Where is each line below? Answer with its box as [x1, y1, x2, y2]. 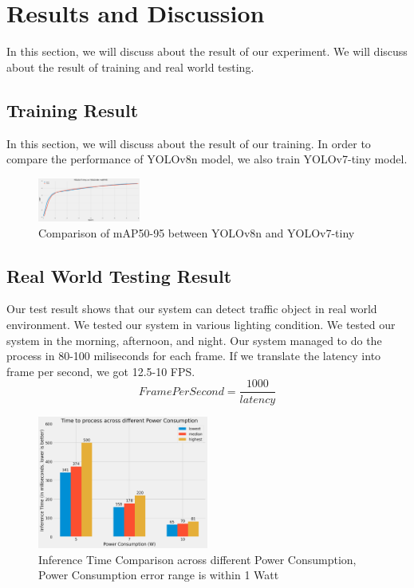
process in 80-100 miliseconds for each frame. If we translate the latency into [6, 347, 381, 364]
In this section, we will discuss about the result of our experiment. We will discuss [6, 43, 408, 60]
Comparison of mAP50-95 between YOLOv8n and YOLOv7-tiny [38, 224, 355, 241]
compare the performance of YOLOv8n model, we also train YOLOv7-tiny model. [6, 151, 408, 167]
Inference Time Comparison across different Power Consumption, [38, 551, 357, 567]
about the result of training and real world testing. [6, 58, 254, 75]
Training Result [6, 97, 139, 122]
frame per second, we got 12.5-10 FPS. [6, 363, 195, 379]
